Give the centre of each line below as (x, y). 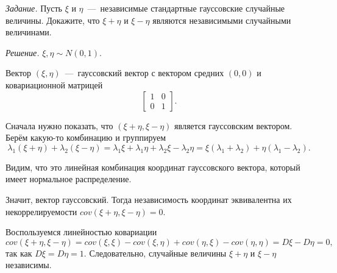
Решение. (23, 52)
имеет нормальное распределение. (69, 179)
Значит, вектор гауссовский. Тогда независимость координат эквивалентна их (149, 199)
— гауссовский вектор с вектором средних (144, 73)
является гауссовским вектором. (233, 125)
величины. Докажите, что (53, 20)
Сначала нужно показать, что (59, 125)
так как (19, 253)
